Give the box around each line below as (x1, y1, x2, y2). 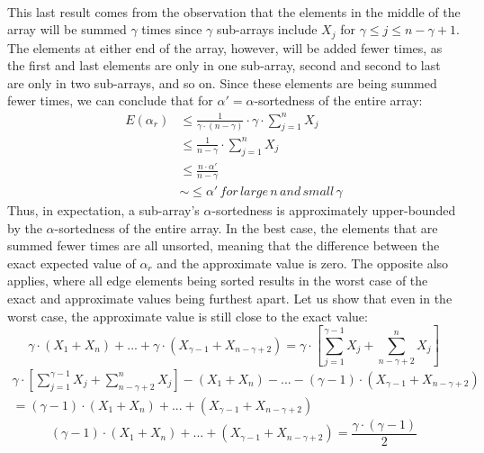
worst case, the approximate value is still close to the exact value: (7, 306, 368, 325)
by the (7, 218, 42, 237)
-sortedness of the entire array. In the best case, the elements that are (54, 218, 438, 237)
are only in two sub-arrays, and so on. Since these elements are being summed (7, 73, 437, 92)
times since (141, 20, 202, 39)
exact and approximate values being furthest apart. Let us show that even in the (7, 289, 453, 308)
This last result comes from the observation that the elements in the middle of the (7, 2, 461, 21)
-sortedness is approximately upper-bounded (211, 201, 456, 220)
